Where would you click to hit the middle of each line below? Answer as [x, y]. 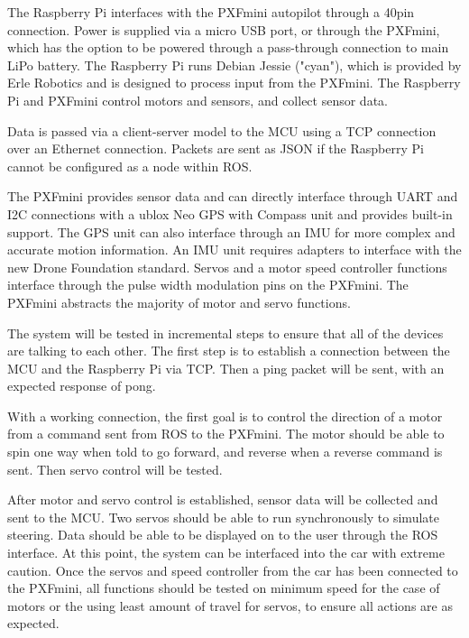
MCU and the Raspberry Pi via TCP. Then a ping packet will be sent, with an [226, 368]
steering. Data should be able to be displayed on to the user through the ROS [223, 535]
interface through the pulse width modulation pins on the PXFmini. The [208, 285]
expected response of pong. [82, 386]
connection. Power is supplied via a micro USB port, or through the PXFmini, [224, 29]
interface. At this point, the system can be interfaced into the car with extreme [226, 553]
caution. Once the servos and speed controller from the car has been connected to [233, 570]
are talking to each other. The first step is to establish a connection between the [229, 351]
